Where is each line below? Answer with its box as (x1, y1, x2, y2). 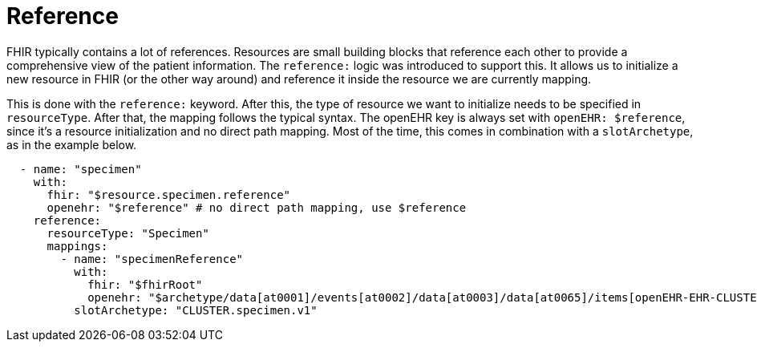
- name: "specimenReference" (60, 252, 244, 265)
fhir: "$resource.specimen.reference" (47, 188, 291, 201)
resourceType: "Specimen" (47, 226, 209, 240)
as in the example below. (6, 137, 137, 152)
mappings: (47, 239, 108, 253)
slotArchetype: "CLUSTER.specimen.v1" (74, 303, 318, 317)
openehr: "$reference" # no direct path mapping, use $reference (47, 200, 467, 214)
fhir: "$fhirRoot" (87, 277, 203, 291)
